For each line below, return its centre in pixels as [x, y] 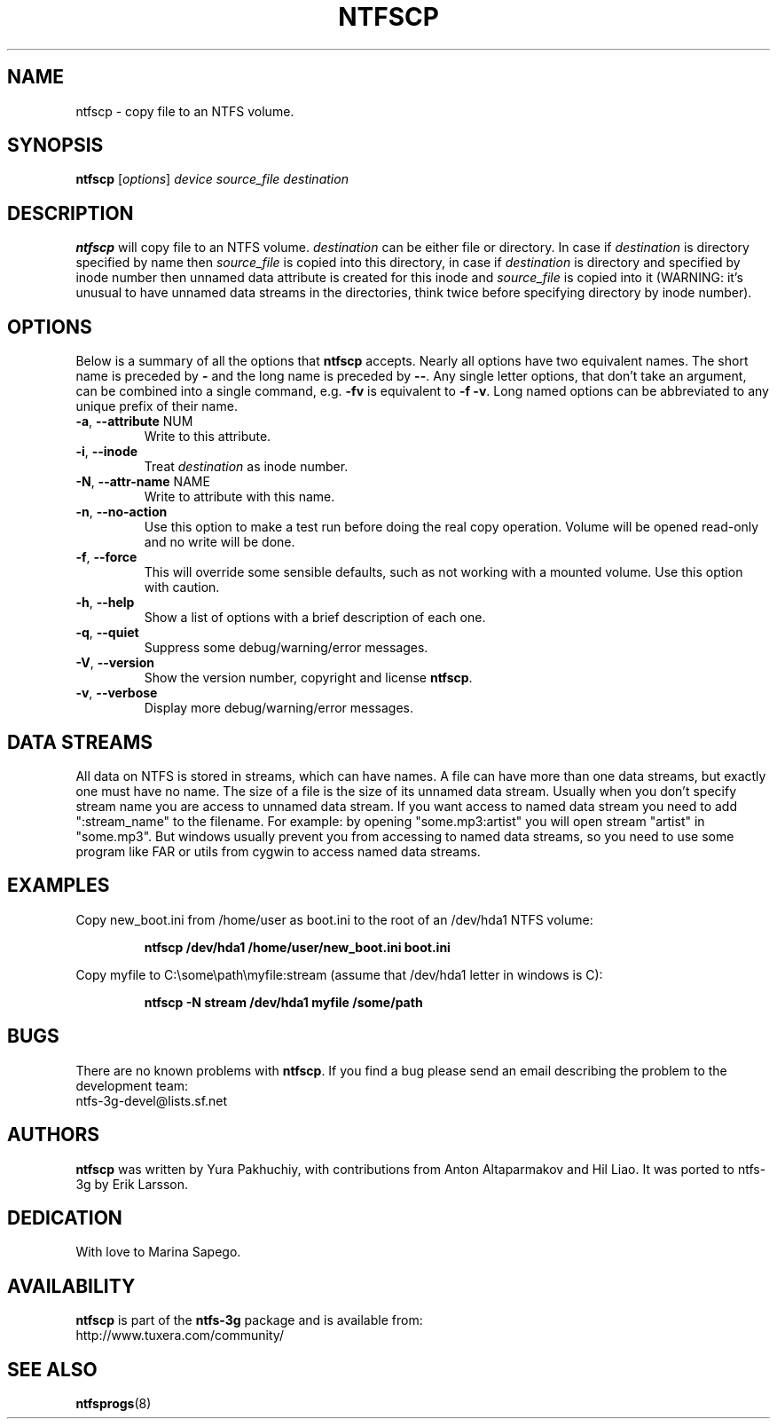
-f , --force [106, 557]
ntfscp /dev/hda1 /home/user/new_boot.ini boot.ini [297, 947]
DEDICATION [65, 1217]
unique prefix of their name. [157, 406]
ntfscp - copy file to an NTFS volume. [185, 111]
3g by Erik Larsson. [132, 1184]
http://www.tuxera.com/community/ [180, 1335]
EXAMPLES [59, 886]
